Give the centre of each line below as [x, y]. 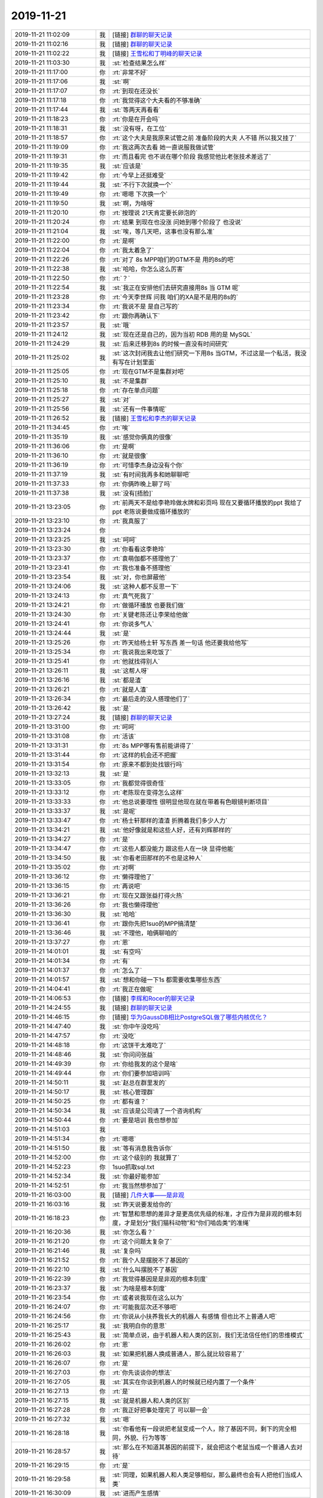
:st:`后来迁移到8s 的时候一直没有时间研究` [171, 343]
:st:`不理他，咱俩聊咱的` [145, 933]
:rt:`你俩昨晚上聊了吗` [142, 484]
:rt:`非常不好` [130, 72]
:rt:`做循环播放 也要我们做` [149, 605]
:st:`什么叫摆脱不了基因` [145, 1269]
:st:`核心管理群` [133, 1092]
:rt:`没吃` [124, 1035]
